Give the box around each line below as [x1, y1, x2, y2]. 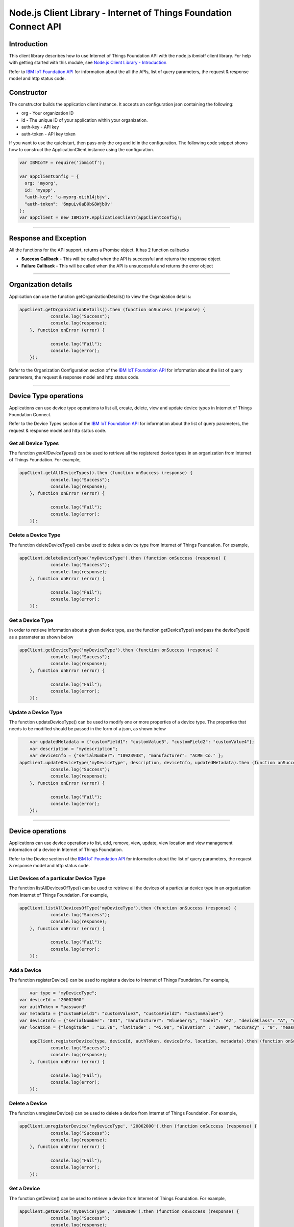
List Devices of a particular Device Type [9, 875, 106, 881]
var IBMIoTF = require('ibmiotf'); [19, 160, 105, 165]
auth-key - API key [21, 124, 59, 130]
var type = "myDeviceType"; [29, 990, 98, 996]
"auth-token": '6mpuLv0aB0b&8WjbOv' [24, 201, 113, 207]
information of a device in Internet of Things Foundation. [9, 847, 123, 853]
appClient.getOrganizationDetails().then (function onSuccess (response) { [19, 307, 206, 312]
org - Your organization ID [21, 110, 74, 116]
